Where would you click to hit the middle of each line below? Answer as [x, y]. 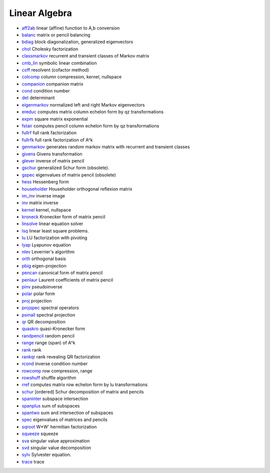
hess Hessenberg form [45, 182]
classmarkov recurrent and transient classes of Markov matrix [85, 56]
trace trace [33, 461]
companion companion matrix [52, 84]
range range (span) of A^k [48, 343]
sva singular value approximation [56, 440]
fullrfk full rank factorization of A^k [57, 139]
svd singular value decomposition [56, 447]
